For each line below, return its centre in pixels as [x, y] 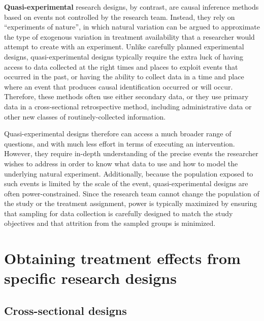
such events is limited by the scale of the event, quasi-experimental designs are [126, 183]
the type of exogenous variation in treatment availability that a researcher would [129, 36]
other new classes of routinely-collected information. [85, 116]
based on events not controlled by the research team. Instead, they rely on [120, 17]
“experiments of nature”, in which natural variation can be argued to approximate [132, 27]
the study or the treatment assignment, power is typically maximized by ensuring [131, 203]
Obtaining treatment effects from [122, 258]
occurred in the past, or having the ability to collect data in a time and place [124, 77]
